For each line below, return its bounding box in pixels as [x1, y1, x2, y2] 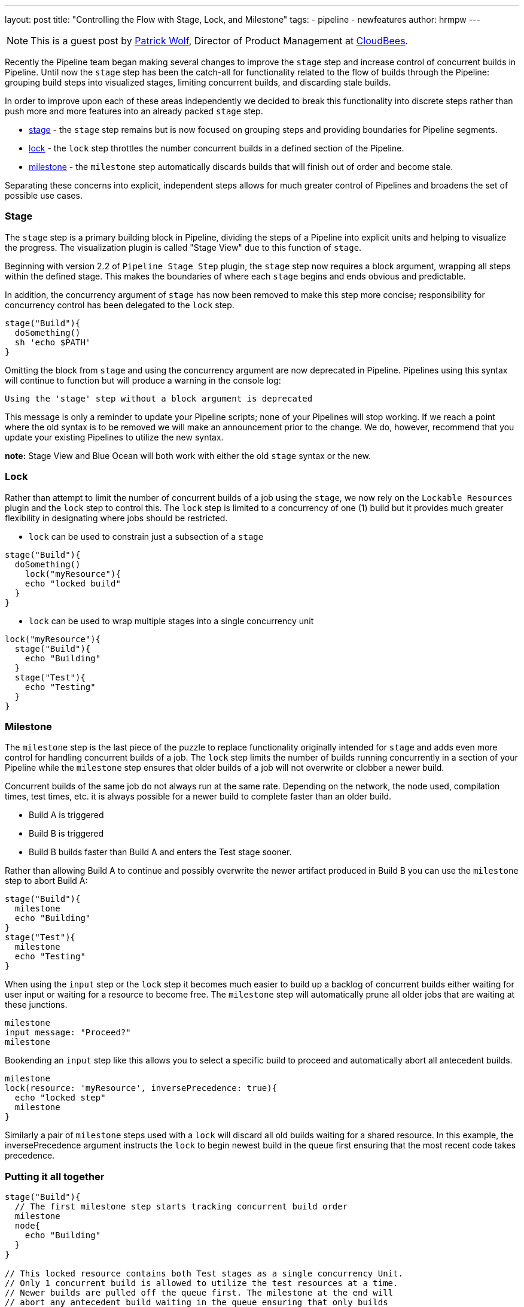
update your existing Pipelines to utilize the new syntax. [5, 431, 224, 442]
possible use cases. [5, 190, 83, 200]
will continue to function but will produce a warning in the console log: [5, 375, 281, 385]
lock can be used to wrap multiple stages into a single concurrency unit [29, 615, 314, 626]
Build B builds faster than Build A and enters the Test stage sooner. [29, 847, 292, 858]
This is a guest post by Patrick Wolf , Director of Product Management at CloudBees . [31, 35, 409, 47]
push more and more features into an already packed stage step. [5, 106, 263, 116]
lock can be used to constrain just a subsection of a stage [29, 531, 264, 542]
